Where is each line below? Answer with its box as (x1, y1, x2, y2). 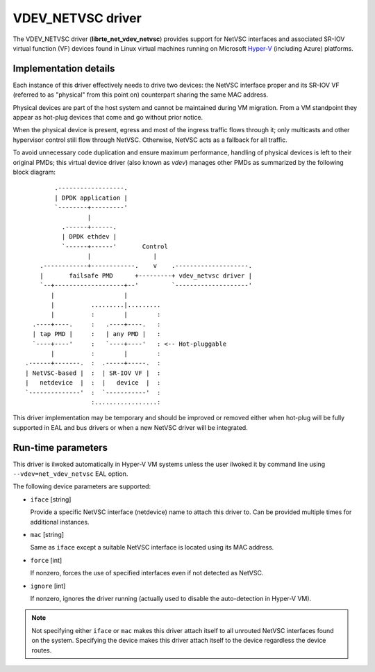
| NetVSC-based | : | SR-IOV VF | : (25, 369, 161, 377)
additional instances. (30, 518, 90, 526)
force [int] (30, 556, 62, 564)
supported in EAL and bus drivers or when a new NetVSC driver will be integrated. (12, 423, 248, 431)
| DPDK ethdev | (61, 233, 117, 241)
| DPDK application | (54, 193, 128, 202)
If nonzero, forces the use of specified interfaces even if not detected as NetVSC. (30, 569, 264, 577)
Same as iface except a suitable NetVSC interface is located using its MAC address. (30, 543, 274, 552)
